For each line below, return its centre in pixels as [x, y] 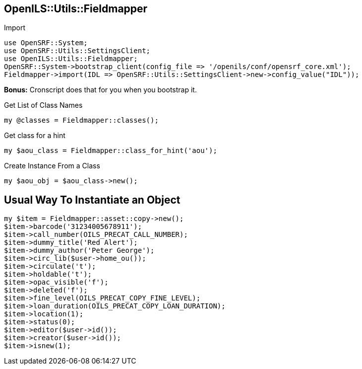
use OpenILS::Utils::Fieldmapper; [71, 59]
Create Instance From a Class [52, 166]
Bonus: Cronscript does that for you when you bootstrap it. [100, 90]
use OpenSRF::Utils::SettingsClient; [77, 51]
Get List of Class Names [43, 105]
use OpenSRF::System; [46, 43]
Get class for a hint [35, 136]
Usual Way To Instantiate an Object [92, 200]
